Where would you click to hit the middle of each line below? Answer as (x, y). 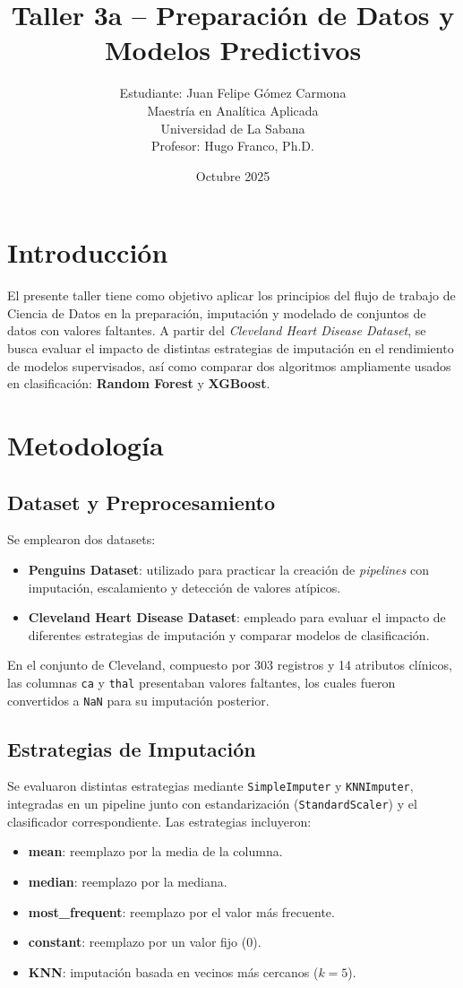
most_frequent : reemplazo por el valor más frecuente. (181, 911)
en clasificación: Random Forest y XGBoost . (139, 383)
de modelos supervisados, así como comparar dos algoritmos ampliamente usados (229, 365)
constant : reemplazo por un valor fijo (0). (145, 942)
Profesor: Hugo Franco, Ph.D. (233, 146)
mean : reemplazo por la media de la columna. (155, 851)
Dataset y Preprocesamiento (141, 502)
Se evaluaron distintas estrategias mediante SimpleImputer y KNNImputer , (210, 786)
